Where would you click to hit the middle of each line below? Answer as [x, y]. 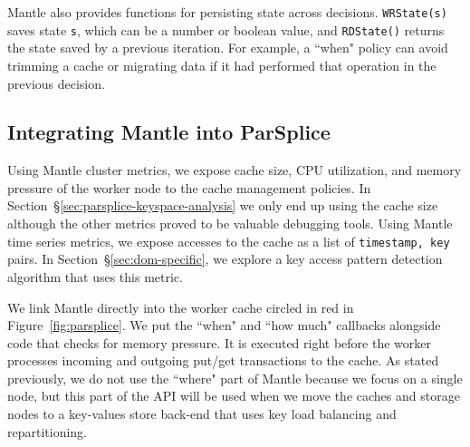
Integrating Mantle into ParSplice [169, 132]
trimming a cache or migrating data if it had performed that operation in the [222, 65]
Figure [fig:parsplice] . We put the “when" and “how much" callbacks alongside [224, 325]
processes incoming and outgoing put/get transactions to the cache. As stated [223, 360]
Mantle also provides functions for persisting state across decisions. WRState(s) [227, 12]
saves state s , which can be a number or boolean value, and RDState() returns [226, 29]
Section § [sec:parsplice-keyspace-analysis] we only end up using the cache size [223, 205]
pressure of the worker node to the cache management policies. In [189, 187]
